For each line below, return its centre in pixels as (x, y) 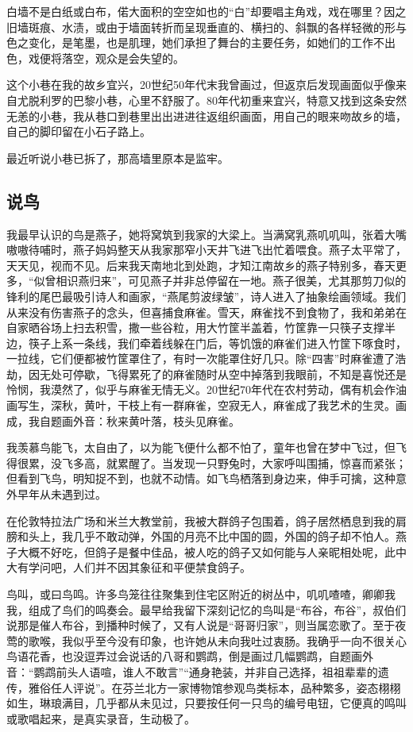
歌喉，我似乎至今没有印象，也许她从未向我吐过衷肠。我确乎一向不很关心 (217, 640)
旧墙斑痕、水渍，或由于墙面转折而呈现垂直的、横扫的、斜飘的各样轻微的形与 (206, 27)
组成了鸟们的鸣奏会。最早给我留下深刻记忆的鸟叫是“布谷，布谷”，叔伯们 (217, 609)
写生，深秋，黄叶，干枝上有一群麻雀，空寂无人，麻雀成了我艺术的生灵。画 (212, 405)
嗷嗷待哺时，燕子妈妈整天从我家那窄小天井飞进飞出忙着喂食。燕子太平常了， (206, 250)
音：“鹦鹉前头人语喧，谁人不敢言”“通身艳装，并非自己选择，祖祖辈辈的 (192, 671)
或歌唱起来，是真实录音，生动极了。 (101, 718)
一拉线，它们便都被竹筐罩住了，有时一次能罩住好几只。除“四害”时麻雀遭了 (201, 358)
